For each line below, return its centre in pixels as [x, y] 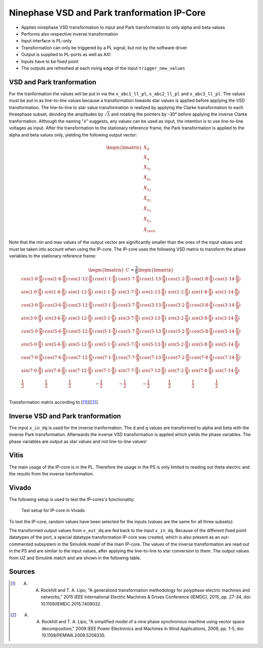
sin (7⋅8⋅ [200, 370]
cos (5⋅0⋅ [30, 331]
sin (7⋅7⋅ [127, 370]
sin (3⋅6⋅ [53, 318]
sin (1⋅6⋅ [53, 292]
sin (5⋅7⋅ [127, 344]
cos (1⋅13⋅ [152, 279]
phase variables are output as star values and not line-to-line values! [78, 441]
